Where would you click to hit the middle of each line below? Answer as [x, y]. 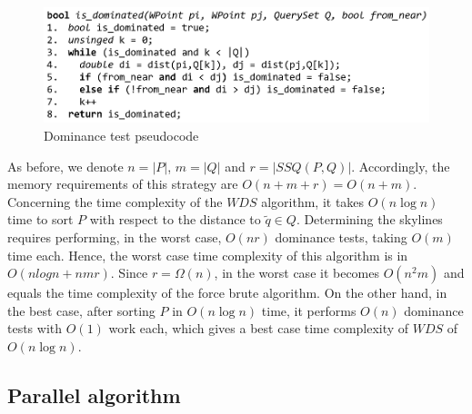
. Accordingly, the [401, 166]
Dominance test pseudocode [121, 135]
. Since [129, 273]
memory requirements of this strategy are [123, 184]
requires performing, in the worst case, [115, 237]
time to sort [40, 219]
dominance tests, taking [341, 237]
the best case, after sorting [81, 310]
